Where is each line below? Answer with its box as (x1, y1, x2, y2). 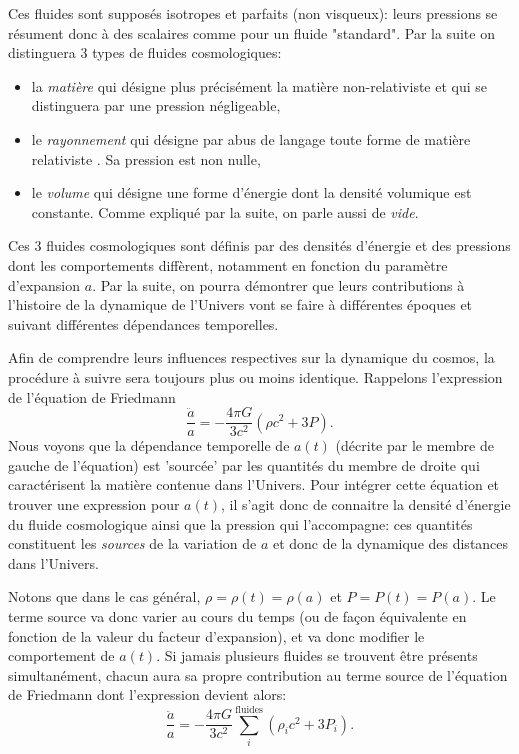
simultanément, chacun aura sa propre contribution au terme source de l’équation (8, 664, 508, 685)
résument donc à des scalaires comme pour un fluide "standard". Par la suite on (8, 22, 495, 43)
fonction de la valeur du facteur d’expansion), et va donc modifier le (8, 625, 425, 646)
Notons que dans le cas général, (8, 586, 201, 607)
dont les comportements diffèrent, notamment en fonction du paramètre (8, 254, 448, 275)
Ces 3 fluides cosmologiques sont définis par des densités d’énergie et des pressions (8, 235, 511, 256)
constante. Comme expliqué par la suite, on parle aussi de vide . (31, 201, 419, 222)
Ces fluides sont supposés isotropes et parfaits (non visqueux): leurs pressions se (8, 3, 498, 23)
